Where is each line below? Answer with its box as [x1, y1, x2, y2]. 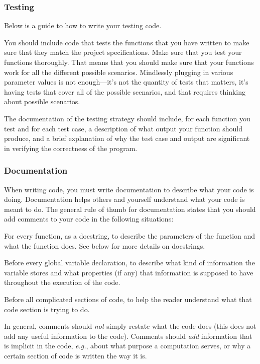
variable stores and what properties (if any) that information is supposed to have [4, 267, 253, 277]
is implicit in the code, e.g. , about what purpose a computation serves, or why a [4, 340, 251, 351]
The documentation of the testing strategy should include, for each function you [4, 113, 250, 123]
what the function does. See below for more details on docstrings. [4, 240, 205, 251]
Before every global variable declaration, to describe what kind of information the [4, 257, 255, 268]
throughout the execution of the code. [4, 277, 120, 287]
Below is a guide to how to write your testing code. [4, 20, 162, 31]
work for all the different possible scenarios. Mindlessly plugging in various [4, 66, 233, 77]
